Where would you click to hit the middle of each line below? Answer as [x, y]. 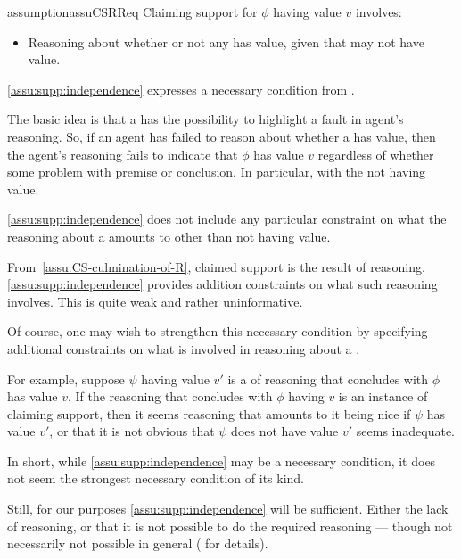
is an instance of [383, 396]
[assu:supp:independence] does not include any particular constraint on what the [227, 219]
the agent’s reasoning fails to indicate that [123, 154]
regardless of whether [376, 154]
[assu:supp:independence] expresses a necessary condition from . [181, 89]
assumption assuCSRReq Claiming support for [132, 12]
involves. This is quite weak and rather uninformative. [155, 301]
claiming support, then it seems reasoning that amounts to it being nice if [209, 413]
